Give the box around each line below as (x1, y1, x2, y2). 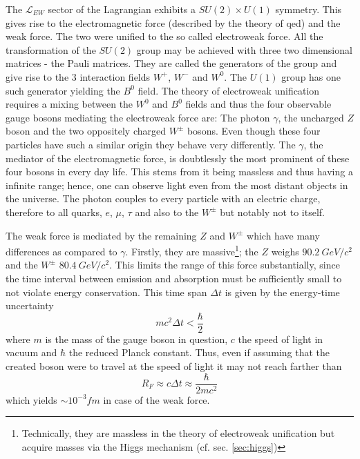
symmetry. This (275, 2, 342, 16)
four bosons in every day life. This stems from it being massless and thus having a (6, 164, 353, 179)
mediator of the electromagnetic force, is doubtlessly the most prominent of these (6, 150, 350, 165)
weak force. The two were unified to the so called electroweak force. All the (6, 29, 323, 43)
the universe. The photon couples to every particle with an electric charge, (6, 191, 321, 206)
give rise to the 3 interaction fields (6, 69, 151, 84)
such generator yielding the (6, 83, 120, 97)
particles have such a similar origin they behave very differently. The (6, 137, 296, 151)
